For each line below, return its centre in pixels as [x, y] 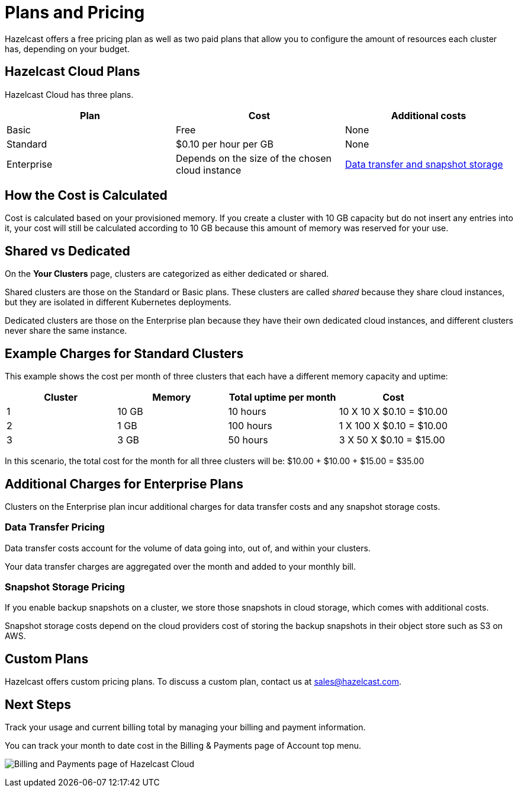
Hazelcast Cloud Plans [73, 72]
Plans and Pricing [75, 12]
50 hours [248, 440]
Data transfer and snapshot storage [424, 164]
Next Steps [38, 704]
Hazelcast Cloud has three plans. [69, 94]
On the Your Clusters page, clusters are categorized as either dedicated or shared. [167, 274]
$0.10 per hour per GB [225, 144]
